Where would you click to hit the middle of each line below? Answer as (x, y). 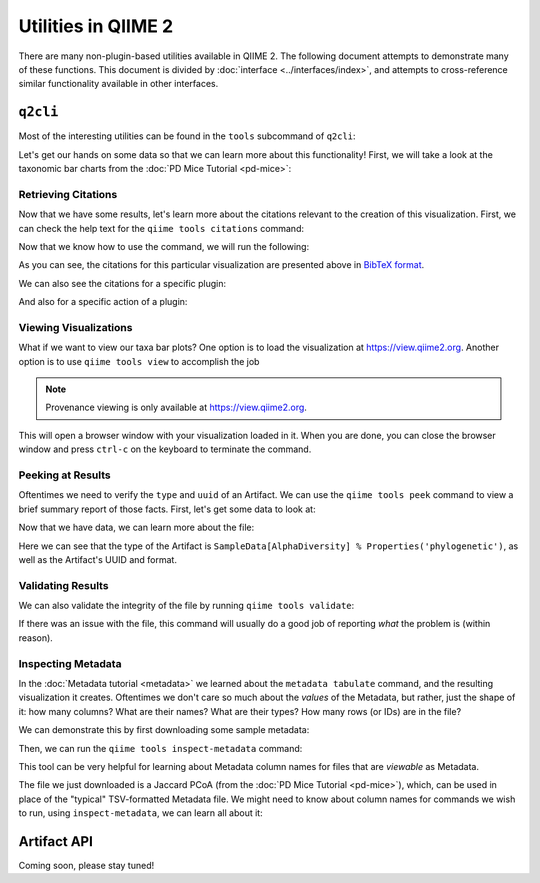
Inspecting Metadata (70, 663)
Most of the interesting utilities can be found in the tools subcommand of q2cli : (187, 136)
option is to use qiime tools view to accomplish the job (139, 361)
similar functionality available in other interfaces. (118, 84)
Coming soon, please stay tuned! (86, 865)
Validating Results (63, 585)
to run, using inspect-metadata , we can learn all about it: (141, 813)
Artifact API (56, 841)
